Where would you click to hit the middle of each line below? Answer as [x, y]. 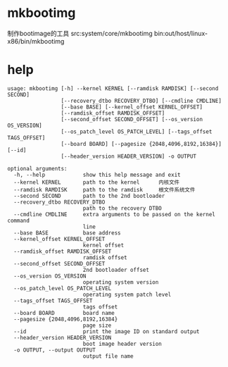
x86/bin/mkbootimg [36, 41]
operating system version [121, 282]
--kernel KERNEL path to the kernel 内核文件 [97, 182]
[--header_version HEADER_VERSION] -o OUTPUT [129, 156]
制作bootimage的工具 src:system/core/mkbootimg [80, 33]
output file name [108, 356]
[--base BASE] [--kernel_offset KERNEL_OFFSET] [132, 107]
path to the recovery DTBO [122, 208]
